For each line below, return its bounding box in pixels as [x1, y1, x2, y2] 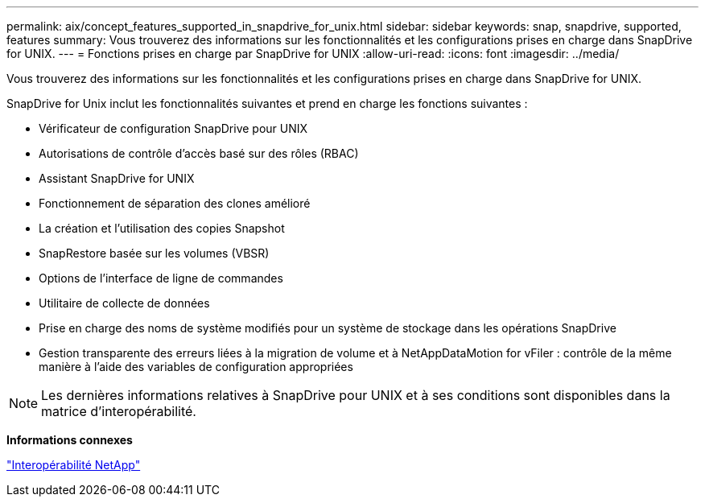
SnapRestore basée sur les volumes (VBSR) [39, 246, 270, 260]
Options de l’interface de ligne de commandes [39, 271, 283, 285]
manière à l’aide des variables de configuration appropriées [39, 360, 353, 373]
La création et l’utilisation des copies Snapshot [39, 221, 285, 235]
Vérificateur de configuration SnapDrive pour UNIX [39, 122, 308, 135]
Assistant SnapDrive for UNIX [39, 171, 195, 185]
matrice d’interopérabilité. [41, 403, 196, 419]
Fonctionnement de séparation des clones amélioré [39, 196, 311, 210]
